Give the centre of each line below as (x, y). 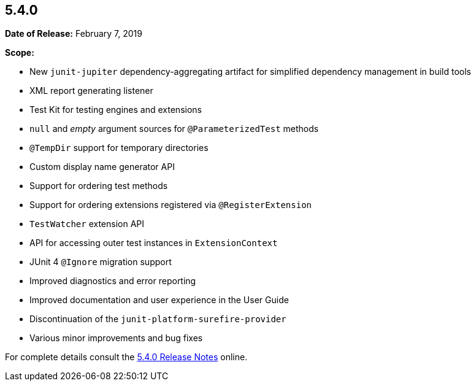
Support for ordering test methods (99, 186)
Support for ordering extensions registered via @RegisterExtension (171, 205)
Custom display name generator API (102, 167)
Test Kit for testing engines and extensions (116, 110)
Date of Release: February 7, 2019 (74, 34)
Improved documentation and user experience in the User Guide (159, 300)
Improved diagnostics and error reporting (113, 281)
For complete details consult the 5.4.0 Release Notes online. (126, 357)
